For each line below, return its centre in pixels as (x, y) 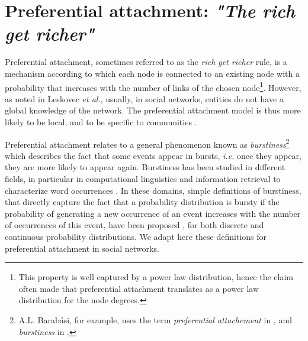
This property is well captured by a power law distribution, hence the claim (156, 277)
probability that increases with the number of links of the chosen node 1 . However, (153, 86)
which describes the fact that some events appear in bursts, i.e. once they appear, (153, 155)
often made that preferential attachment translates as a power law (139, 288)
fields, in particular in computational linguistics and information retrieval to (143, 178)
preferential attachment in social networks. (82, 248)
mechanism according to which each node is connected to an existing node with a (153, 73)
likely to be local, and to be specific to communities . (101, 121)
